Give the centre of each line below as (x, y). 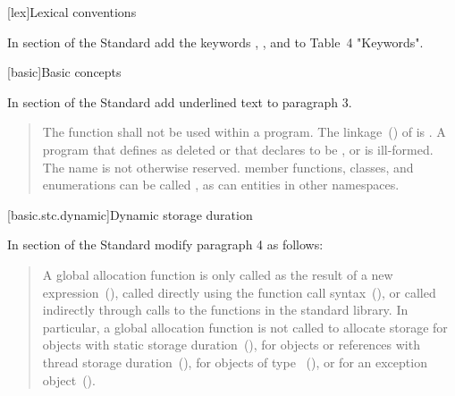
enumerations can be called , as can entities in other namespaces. (221, 185)
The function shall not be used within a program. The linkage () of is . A (244, 132)
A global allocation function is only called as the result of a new (218, 274)
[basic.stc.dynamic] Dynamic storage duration (130, 214)
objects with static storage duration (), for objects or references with (231, 345)
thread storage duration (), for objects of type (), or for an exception (235, 362)
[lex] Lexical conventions (72, 12)
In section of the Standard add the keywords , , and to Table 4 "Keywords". (215, 42)
